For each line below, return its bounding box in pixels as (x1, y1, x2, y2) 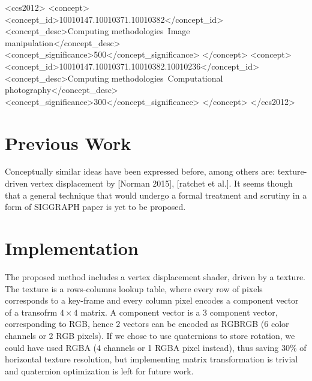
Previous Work (5, 130, 131, 155)
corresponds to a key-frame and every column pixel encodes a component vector (5, 294, 299, 307)
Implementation (5, 236, 139, 260)
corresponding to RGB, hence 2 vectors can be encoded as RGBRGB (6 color (5, 317, 289, 330)
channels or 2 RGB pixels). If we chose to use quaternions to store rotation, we (5, 329, 295, 341)
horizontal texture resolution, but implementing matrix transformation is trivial (5, 353, 298, 365)
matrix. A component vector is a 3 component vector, (80, 305, 278, 318)
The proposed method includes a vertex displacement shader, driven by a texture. (5, 270, 306, 283)
